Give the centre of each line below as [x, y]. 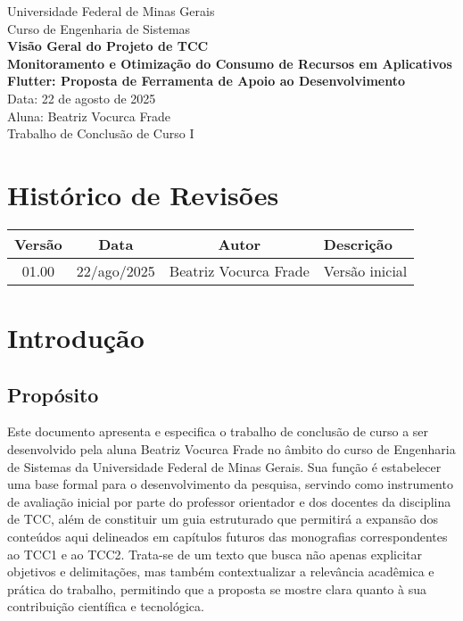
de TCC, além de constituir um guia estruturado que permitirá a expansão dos [223, 519]
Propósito [53, 394]
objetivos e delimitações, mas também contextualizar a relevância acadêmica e [221, 571]
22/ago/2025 [116, 270]
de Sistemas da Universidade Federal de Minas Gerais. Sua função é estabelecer [224, 466]
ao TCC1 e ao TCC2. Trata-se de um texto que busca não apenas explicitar [215, 554]
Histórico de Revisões [143, 194]
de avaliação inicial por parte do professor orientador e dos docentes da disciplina [229, 501]
